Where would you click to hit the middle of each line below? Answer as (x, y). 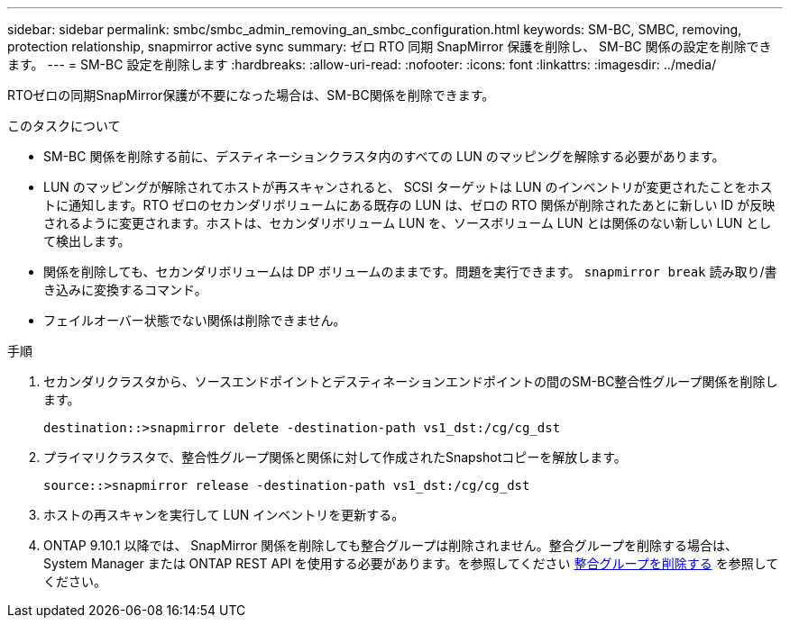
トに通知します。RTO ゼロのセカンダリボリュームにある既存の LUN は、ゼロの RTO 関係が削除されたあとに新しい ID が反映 (409, 205)
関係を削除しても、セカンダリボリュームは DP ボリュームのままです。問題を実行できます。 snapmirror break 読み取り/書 (410, 272)
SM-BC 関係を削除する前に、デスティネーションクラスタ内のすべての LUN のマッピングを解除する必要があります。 (384, 156)
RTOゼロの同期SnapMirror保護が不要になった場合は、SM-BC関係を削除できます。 (251, 95)
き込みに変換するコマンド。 (125, 290)
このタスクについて (64, 126)
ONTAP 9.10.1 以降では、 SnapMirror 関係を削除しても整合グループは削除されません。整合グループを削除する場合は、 (390, 545)
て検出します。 (87, 241)
